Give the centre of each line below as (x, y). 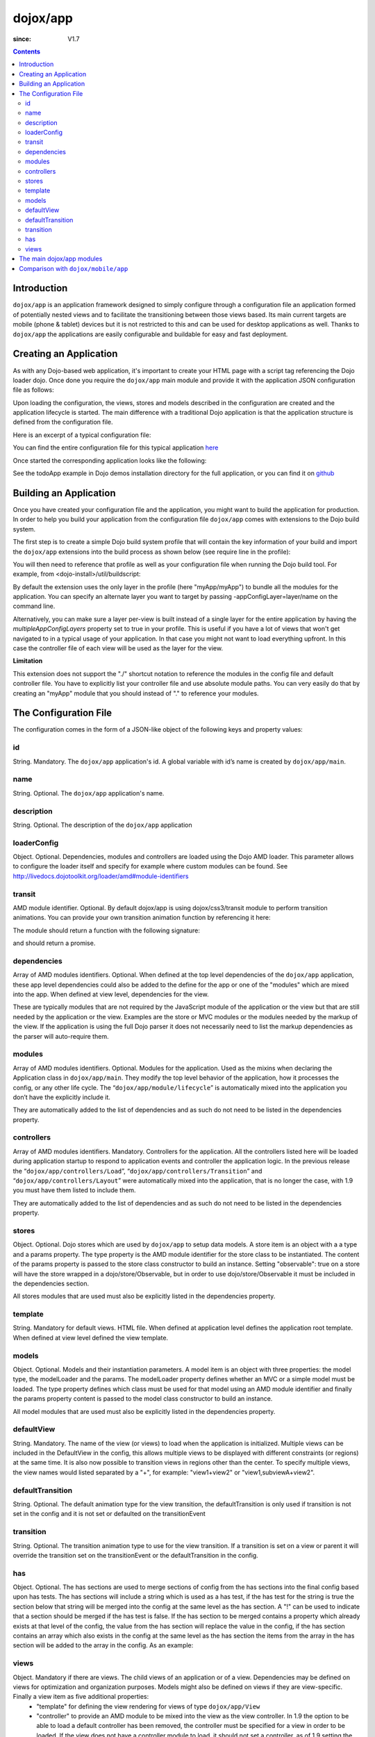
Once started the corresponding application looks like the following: (110, 460)
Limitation (28, 661)
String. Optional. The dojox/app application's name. (89, 793)
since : (22, 39)
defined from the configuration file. (63, 422)
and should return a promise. (54, 943)
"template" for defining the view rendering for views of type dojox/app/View (148, 1706)
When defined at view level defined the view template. (91, 1337)
